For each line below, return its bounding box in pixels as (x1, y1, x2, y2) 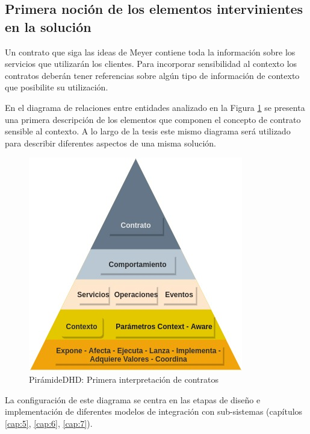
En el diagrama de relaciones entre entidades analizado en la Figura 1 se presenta (5, 101, 305, 113)
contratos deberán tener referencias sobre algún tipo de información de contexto (5, 69, 300, 81)
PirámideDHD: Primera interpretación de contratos (29, 373, 219, 385)
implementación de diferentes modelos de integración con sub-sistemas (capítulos (5, 405, 303, 418)
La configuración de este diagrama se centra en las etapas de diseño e (5, 393, 261, 406)
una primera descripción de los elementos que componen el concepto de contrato (5, 113, 301, 125)
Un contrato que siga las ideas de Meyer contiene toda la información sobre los (5, 45, 296, 58)
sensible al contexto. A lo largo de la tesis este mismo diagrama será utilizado (5, 125, 291, 137)
